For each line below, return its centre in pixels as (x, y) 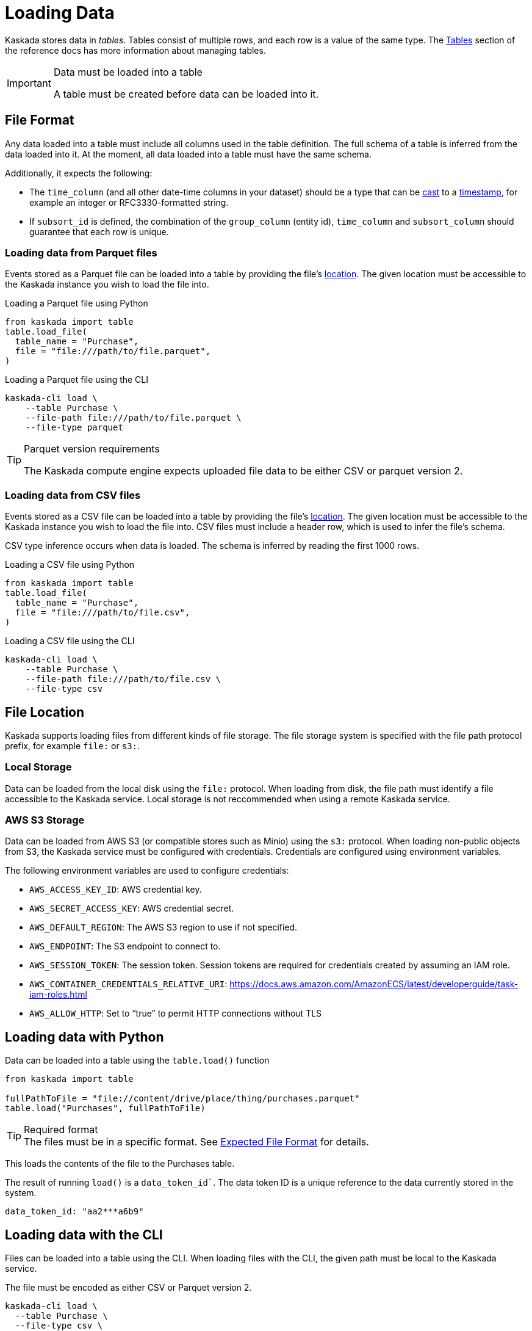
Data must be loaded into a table (128, 72)
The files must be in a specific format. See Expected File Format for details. (196, 1142)
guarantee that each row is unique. (99, 231)
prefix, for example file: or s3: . (73, 745)
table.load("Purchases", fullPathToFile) (105, 1108)
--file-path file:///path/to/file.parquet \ (133, 418)
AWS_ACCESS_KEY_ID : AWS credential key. (116, 890)
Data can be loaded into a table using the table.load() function (137, 1061)
